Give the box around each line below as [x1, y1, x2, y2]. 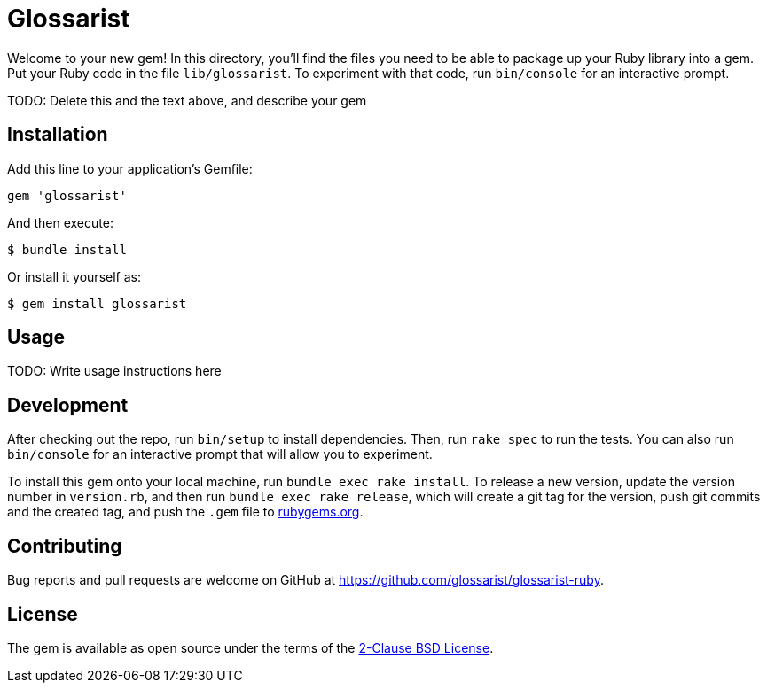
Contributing [7, 534, 122, 557]
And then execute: [7, 214, 113, 230]
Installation [7, 123, 108, 146]
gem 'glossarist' [7, 188, 127, 203]
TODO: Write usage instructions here [7, 363, 222, 379]
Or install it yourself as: [7, 268, 141, 284]
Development [7, 393, 129, 416]
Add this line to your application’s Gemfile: [7, 160, 253, 176]
